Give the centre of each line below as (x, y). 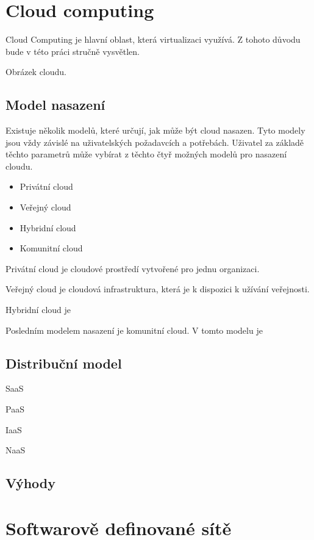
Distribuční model (64, 363)
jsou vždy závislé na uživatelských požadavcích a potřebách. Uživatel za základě (155, 142)
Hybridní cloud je (38, 310)
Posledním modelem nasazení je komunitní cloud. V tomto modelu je (134, 330)
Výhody (30, 483)
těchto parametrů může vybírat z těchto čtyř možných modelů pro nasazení (146, 154)
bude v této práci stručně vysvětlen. (73, 51)
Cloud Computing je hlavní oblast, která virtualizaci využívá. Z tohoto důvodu (153, 39)
